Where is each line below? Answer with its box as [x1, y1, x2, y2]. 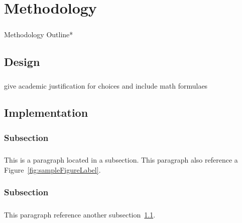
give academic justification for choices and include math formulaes [4, 80, 208, 91]
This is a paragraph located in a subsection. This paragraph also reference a [4, 155, 238, 165]
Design [4, 53, 40, 69]
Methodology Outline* [4, 29, 73, 39]
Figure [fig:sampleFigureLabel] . [4, 164, 101, 175]
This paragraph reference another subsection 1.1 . [4, 209, 156, 219]
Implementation [4, 105, 88, 120]
